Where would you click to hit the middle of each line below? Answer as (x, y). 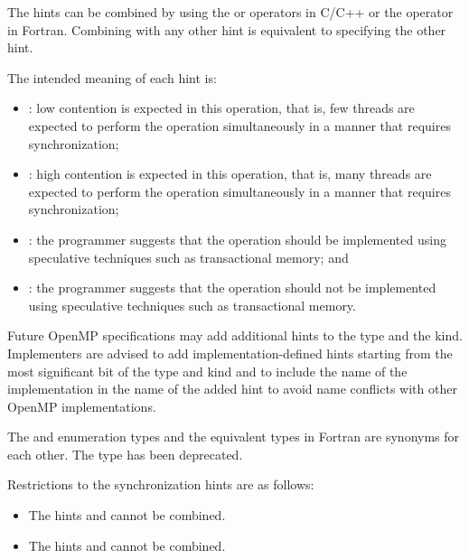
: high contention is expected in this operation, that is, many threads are (230, 174)
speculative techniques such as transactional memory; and (188, 257)
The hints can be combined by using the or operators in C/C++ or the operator (230, 12)
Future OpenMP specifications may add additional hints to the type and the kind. (235, 335)
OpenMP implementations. (82, 406)
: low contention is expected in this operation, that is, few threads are (221, 108)
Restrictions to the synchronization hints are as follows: (161, 484)
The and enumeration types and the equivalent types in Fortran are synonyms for (234, 437)
